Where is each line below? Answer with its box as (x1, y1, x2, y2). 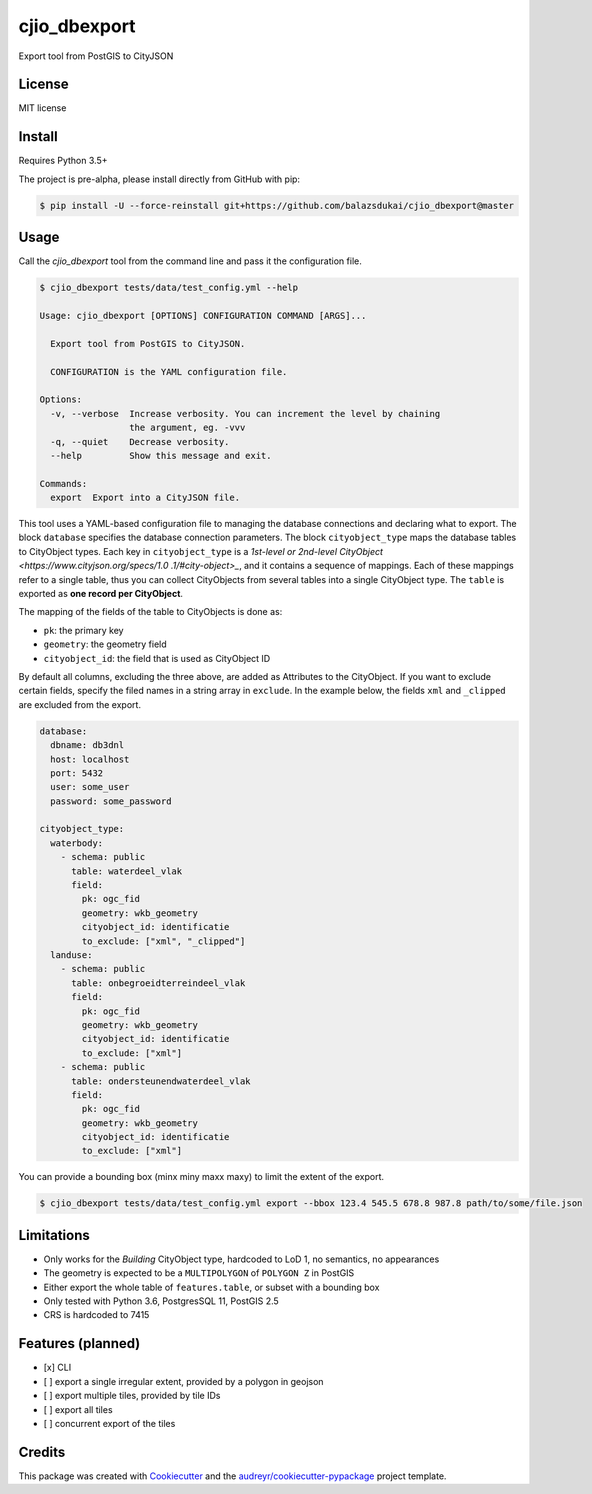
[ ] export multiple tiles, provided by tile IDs (43, 1390, 221, 1402)
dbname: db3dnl (50, 740, 125, 751)
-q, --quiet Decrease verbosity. (50, 436, 230, 447)
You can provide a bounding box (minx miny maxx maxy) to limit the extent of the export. (18, 1171, 385, 1183)
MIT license (18, 102, 67, 114)
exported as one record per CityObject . (18, 588, 184, 600)
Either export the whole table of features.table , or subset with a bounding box (43, 1281, 380, 1293)
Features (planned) (18, 1335, 141, 1352)
